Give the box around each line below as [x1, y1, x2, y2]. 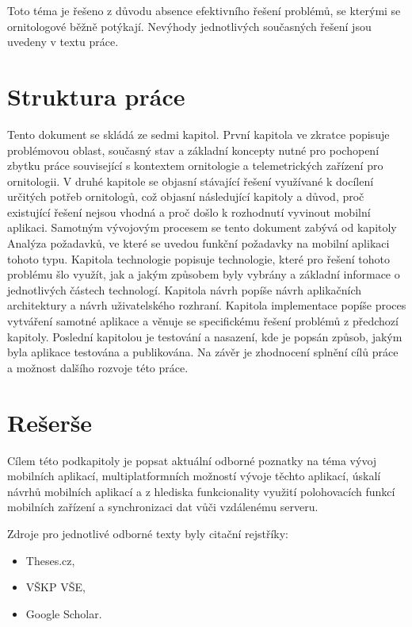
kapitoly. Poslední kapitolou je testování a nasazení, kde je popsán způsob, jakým [7, 328, 402, 344]
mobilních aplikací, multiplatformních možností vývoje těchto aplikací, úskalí [7, 467, 381, 484]
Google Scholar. [25, 605, 102, 621]
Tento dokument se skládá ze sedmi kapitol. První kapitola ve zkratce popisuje [7, 125, 390, 142]
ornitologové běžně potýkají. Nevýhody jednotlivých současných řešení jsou [7, 17, 372, 34]
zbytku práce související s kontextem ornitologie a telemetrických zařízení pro [7, 157, 383, 174]
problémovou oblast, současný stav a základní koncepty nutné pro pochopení [7, 141, 380, 158]
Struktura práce [7, 79, 185, 112]
